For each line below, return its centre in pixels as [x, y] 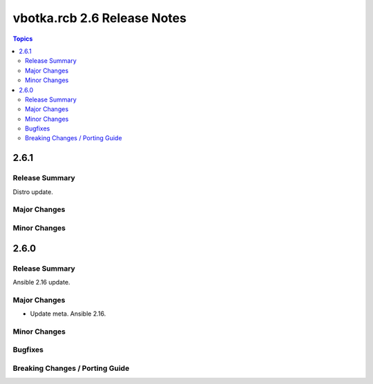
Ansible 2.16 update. [41, 282]
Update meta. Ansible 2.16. [68, 314]
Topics [23, 39]
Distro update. [33, 192]
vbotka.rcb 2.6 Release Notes [99, 18]
